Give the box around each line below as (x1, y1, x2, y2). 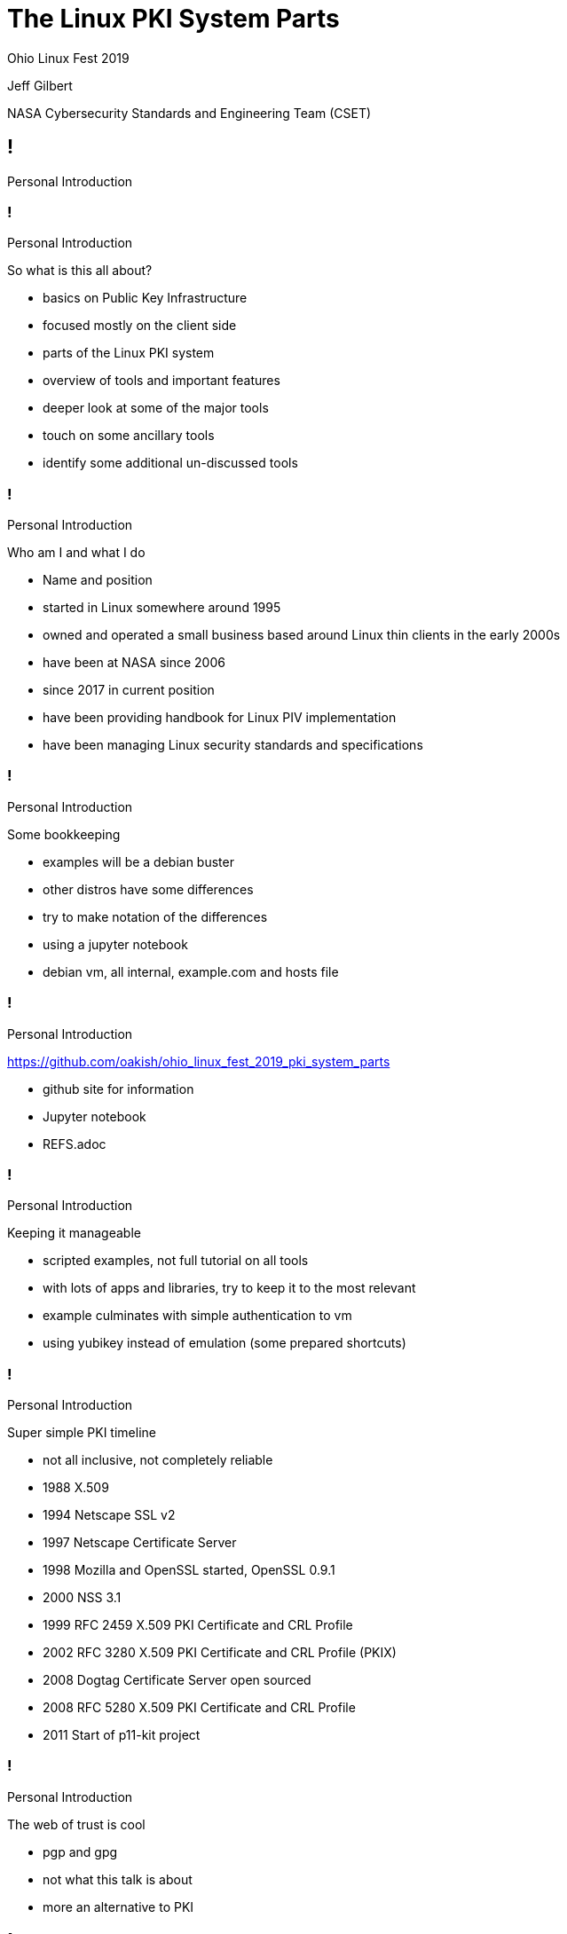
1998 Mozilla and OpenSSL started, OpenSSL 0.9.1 (43, 1562, 335, 1578)
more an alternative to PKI (43, 1899, 194, 1914)
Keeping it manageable (7, 1225, 141, 1241)
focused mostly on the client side (43, 318, 237, 334)
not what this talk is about (43, 1871, 193, 1887)
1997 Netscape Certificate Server (43, 1535, 237, 1551)
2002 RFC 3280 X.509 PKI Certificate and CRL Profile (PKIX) (43, 1645, 397, 1661)
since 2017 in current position (43, 682, 215, 698)
